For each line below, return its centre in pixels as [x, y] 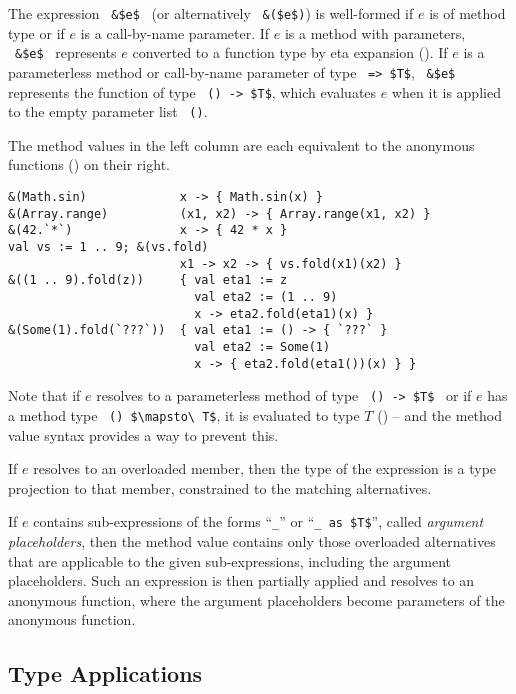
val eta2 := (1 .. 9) [266, 297]
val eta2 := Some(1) [262, 346]
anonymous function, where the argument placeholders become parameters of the [256, 599]
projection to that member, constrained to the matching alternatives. [220, 487]
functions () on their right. [89, 164]
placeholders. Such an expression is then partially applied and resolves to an [241, 580]
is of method [467, 13]
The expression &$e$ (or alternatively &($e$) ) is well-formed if [211, 13]
